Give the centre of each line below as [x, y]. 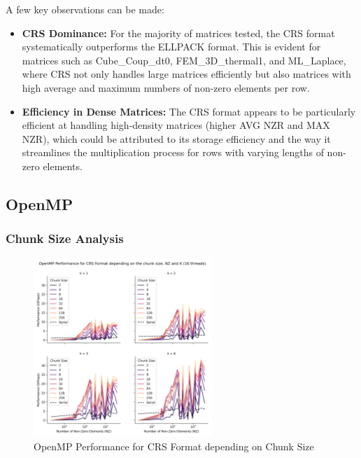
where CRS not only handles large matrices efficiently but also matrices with [186, 74]
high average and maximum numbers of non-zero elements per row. [166, 87]
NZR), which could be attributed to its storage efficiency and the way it [176, 138]
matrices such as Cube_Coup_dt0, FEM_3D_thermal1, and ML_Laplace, [184, 60]
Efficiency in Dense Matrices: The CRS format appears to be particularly [189, 111]
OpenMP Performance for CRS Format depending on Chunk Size [174, 446]
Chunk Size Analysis [65, 238]
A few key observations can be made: [85, 9]
